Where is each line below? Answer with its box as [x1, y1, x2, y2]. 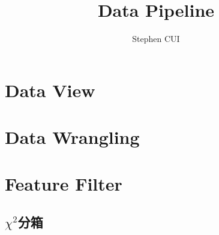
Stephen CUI [132, 32, 180, 45]
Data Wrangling [5, 125, 140, 149]
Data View [5, 77, 95, 102]
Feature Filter [5, 171, 122, 196]
